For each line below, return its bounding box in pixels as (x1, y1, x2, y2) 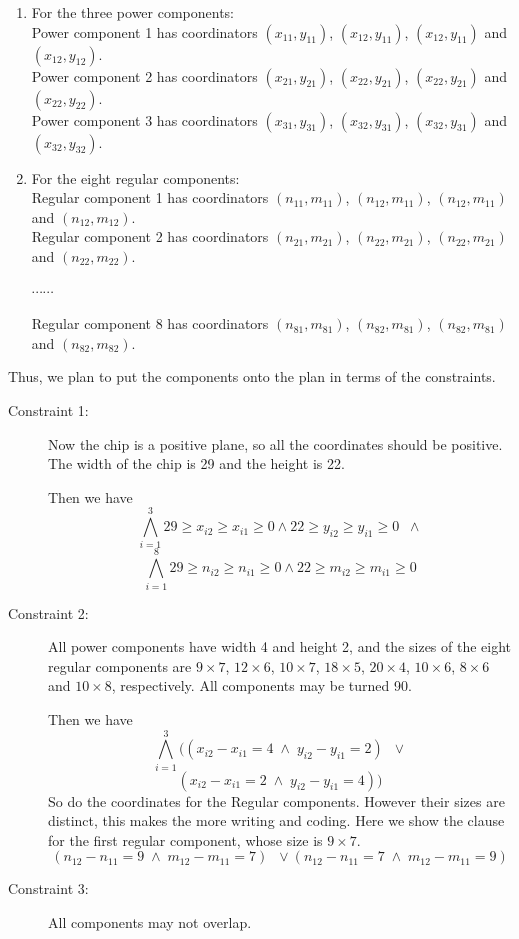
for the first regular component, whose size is (48, 829, 323, 850)
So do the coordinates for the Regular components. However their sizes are (48, 790, 505, 811)
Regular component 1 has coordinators (31, 187, 269, 208)
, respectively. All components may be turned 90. (111, 675, 412, 696)
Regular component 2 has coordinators (31, 226, 269, 247)
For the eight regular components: (31, 167, 240, 188)
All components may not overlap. (48, 912, 252, 933)
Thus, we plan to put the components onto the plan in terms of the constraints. (8, 366, 496, 387)
